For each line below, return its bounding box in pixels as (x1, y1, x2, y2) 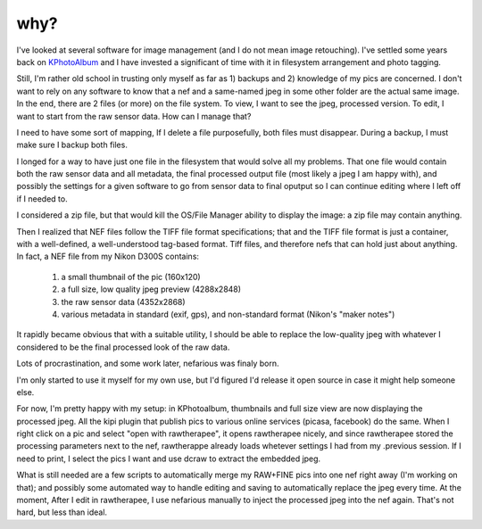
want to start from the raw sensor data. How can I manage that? (16, 111, 252, 121)
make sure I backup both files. (16, 139, 129, 151)
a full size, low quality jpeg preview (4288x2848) (61, 284, 241, 294)
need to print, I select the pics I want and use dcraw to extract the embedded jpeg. (16, 453, 321, 464)
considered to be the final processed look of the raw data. (16, 342, 230, 352)
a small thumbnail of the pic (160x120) (61, 271, 201, 282)
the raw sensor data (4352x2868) (61, 296, 187, 307)
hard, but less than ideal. (16, 507, 107, 517)
